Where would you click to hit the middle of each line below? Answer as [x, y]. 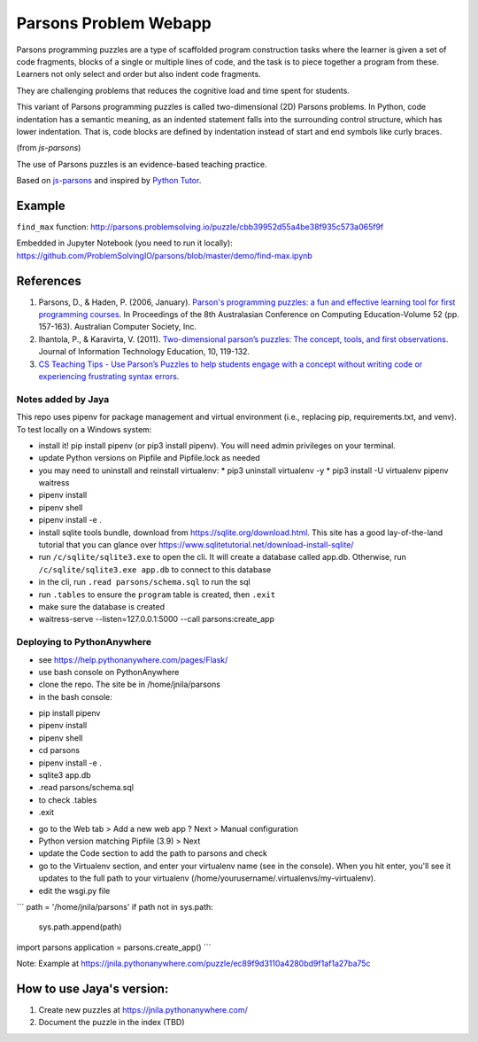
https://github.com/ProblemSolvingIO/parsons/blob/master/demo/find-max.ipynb [165, 255]
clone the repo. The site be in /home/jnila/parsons [130, 684]
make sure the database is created [102, 607]
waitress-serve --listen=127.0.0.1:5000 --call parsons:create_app [156, 619]
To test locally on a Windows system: [84, 429]
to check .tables [68, 800]
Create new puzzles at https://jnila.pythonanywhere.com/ [143, 1010]
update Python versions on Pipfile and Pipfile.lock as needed [149, 458]
